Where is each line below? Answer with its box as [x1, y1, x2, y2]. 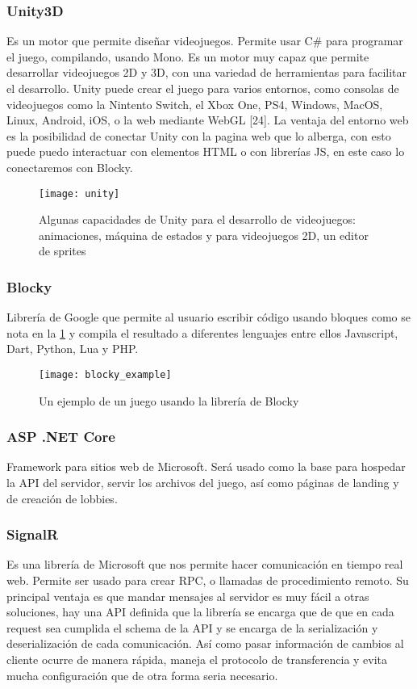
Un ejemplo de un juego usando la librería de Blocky [39, 392, 299, 409]
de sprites [39, 242, 86, 259]
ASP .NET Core [6, 426, 115, 447]
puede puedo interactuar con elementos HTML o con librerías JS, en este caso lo [6, 143, 405, 160]
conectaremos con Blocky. [6, 158, 133, 175]
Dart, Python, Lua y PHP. [6, 340, 139, 357]
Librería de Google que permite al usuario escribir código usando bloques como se [6, 309, 411, 326]
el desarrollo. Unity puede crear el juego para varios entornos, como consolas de [6, 80, 399, 96]
